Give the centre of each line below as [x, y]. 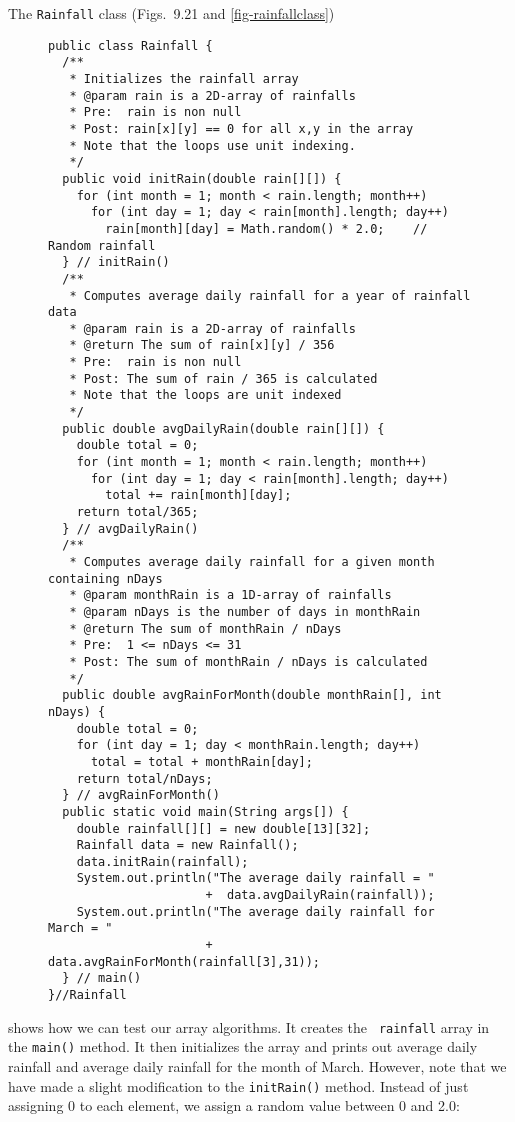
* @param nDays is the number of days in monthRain [245, 611]
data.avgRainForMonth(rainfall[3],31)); [184, 961]
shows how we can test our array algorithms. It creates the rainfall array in [249, 1026]
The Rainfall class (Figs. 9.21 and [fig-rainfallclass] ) [171, 13]
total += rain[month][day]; [198, 495]
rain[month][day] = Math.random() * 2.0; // [266, 228]
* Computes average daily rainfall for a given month [252, 562]
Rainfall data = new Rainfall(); [187, 845]
